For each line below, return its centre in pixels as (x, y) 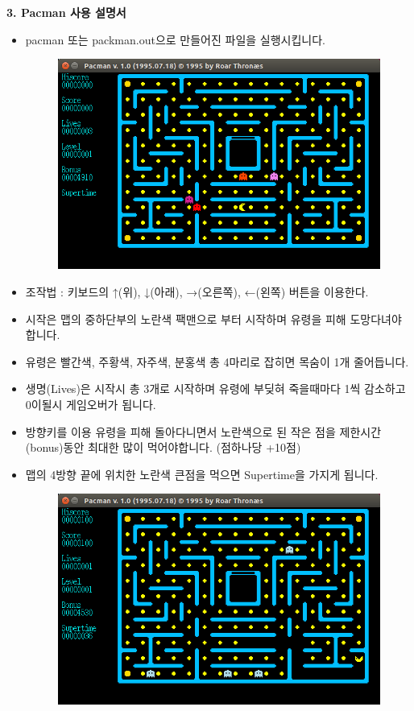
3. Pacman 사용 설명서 (66, 12)
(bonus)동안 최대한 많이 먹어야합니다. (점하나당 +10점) (163, 447)
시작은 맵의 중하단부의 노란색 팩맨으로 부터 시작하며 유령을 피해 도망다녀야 (213, 318)
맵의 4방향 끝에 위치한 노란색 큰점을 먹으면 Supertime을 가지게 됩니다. (202, 474)
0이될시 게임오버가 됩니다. (91, 404)
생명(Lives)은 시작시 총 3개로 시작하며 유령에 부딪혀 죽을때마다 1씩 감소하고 (215, 389)
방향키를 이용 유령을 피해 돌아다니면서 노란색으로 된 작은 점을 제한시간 (203, 431)
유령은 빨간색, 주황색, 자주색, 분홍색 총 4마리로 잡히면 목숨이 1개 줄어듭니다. (217, 361)
